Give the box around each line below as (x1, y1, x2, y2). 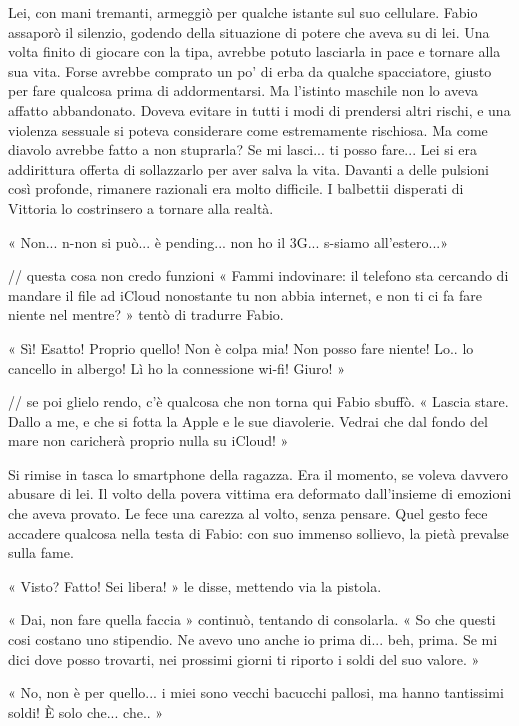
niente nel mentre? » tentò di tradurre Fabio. (8, 304, 284, 325)
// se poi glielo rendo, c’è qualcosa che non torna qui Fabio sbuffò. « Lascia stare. (8, 391, 509, 412)
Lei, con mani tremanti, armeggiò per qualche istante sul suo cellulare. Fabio (8, 2, 478, 22)
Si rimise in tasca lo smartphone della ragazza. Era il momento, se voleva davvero (8, 463, 508, 484)
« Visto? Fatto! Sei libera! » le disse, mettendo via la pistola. (8, 575, 382, 596)
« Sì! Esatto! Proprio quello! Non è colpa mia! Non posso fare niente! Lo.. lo (8, 337, 474, 358)
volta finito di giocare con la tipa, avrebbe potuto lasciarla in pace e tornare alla (8, 41, 501, 62)
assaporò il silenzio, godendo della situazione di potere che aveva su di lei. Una (8, 21, 490, 42)
